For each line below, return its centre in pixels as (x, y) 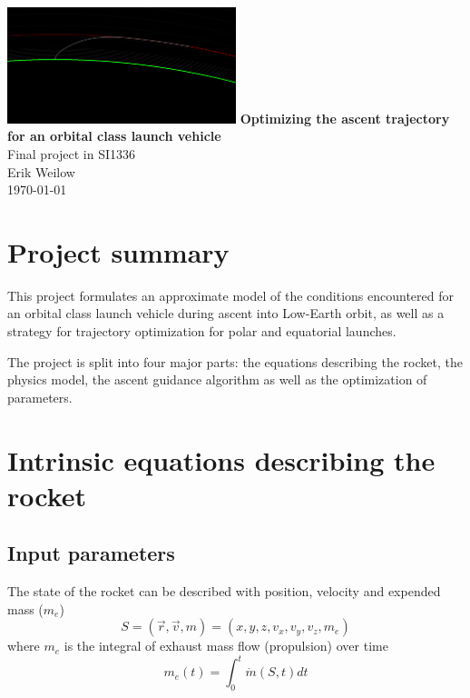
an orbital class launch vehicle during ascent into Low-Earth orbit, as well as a (226, 313)
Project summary (118, 251)
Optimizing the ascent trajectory (345, 118)
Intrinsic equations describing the (221, 459)
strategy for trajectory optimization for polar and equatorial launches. (202, 331)
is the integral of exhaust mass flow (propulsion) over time (226, 646)
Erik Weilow (41, 171)
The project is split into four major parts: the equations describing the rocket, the (235, 361)
